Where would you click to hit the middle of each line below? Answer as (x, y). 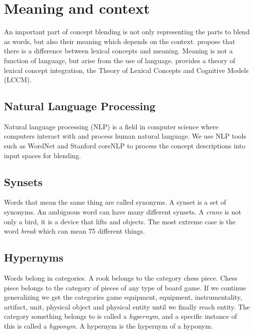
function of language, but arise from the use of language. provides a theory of (120, 60)
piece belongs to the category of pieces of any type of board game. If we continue (125, 287)
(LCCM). (18, 80)
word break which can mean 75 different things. (74, 231)
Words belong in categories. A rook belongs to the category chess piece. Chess (121, 278)
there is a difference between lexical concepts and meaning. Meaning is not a (118, 51)
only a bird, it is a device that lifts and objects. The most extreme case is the (120, 221)
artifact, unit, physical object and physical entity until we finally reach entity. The (127, 306)
